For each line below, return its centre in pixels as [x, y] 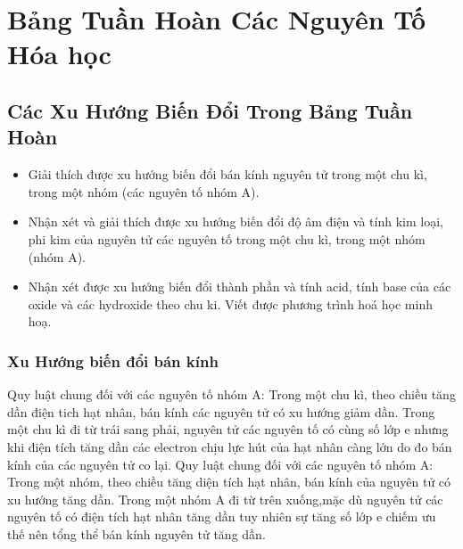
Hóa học [59, 54]
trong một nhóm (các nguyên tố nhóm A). [144, 191]
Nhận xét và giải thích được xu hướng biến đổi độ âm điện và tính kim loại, [236, 221]
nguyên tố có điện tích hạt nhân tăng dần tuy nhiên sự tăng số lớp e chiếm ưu [222, 516]
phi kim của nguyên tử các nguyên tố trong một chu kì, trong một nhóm [227, 238]
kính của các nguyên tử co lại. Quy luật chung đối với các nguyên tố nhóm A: [220, 464]
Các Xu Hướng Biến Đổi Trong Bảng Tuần [210, 110]
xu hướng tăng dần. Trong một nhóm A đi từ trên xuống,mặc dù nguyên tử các [225, 499]
